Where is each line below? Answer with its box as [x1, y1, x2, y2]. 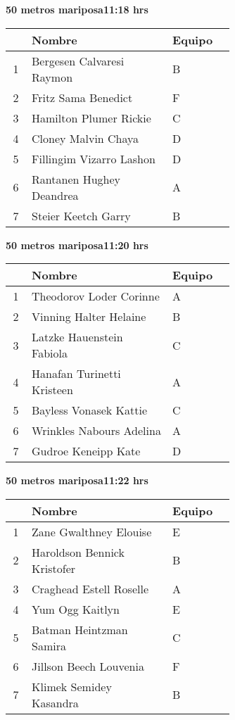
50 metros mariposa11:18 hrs [6, 2, 148, 16]
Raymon [32, 68, 73, 85]
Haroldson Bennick [32, 543, 125, 560]
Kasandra [32, 694, 79, 711]
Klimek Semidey [32, 678, 112, 695]
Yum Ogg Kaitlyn [32, 600, 120, 617]
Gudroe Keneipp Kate [32, 443, 141, 460]
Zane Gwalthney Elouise [32, 523, 152, 540]
